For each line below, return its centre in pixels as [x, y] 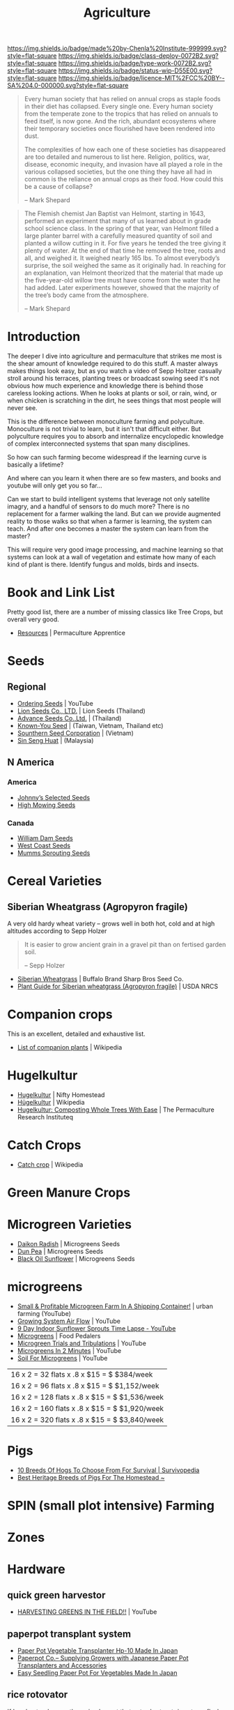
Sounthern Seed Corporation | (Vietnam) [76, 733]
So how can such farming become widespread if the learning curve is [107, 457]
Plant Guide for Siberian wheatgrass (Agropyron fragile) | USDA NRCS [117, 986]
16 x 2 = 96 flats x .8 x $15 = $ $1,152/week [85, 1386]
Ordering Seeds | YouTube [55, 704]
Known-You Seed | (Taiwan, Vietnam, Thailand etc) [90, 726]
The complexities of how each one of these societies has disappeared [125, 150]
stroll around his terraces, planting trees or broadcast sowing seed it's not [113, 379]
